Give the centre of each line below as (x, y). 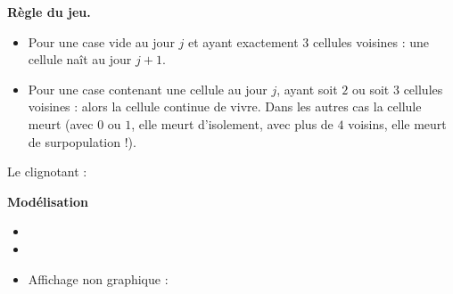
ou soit (371, 89)
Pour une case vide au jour (101, 41)
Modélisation (48, 201)
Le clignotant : (47, 171)
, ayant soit (307, 89)
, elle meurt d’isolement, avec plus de (232, 123)
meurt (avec (61, 123)
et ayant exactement (243, 41)
